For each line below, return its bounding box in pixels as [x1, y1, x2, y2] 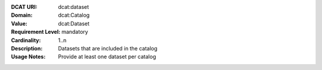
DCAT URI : [11, 4, 38, 10]
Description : [11, 44, 43, 52]
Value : [11, 20, 28, 27]
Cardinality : [11, 36, 41, 44]
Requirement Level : [11, 28, 61, 36]
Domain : [11, 12, 33, 19]
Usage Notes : [11, 53, 46, 61]
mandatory [61, 28, 89, 36]
